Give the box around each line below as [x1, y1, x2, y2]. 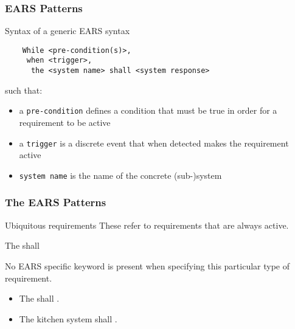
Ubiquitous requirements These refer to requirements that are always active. [5, 218, 289, 231]
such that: [5, 83, 43, 96]
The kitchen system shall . [19, 312, 117, 325]
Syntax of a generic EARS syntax [5, 24, 130, 37]
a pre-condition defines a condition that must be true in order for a [19, 104, 277, 117]
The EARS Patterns [5, 195, 106, 210]
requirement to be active [19, 116, 111, 129]
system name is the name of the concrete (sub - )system [19, 168, 222, 181]
